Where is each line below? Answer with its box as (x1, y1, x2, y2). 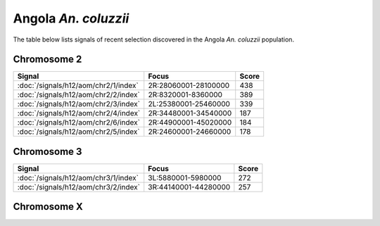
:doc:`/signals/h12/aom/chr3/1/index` (17, 172, 139, 182)
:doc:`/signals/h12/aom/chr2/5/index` (17, 127, 140, 137)
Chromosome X (13, 201, 84, 213)
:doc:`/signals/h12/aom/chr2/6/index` (17, 118, 141, 127)
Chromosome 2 (13, 54, 82, 65)
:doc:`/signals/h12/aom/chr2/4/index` (17, 108, 141, 118)
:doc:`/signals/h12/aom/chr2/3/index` (17, 99, 141, 109)
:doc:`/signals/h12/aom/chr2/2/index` (17, 90, 140, 100)
